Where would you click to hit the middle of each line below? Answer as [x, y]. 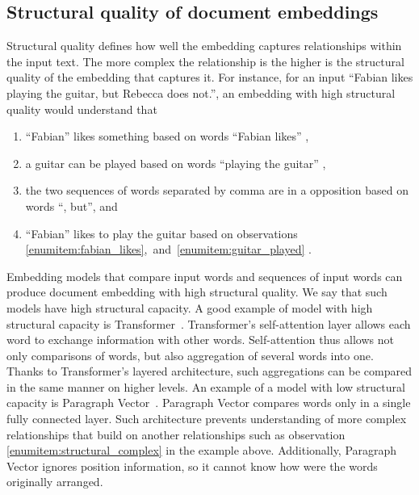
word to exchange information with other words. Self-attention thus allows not [200, 340]
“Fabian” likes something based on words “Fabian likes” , [167, 136]
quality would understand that [82, 109]
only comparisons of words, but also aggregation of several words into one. [190, 355]
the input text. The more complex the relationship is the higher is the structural [205, 61]
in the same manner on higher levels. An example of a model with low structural [206, 386]
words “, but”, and [71, 206]
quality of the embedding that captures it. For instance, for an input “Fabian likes [210, 77]
